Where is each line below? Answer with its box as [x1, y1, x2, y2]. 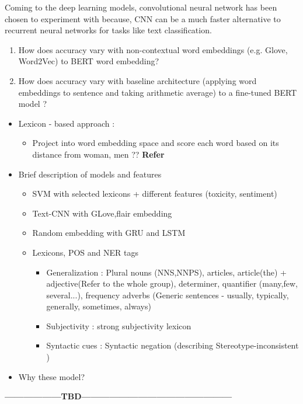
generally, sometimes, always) [46, 300, 151, 312]
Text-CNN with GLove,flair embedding [32, 207, 172, 219]
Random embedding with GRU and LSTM [32, 227, 186, 239]
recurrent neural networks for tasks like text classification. [5, 24, 212, 36]
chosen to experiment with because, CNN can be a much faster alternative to [5, 12, 281, 25]
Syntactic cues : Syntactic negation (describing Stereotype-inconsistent [46, 339, 299, 351]
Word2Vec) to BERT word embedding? [18, 55, 159, 67]
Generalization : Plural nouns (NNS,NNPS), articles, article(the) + [46, 266, 287, 278]
